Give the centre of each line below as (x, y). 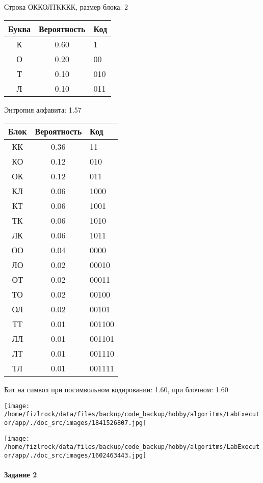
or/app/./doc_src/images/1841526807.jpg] (75, 423)
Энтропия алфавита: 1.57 (43, 109)
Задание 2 (21, 475)
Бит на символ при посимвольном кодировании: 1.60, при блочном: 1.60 (116, 390)
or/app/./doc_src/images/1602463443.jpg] (75, 456)
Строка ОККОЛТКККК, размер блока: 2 (66, 7)
